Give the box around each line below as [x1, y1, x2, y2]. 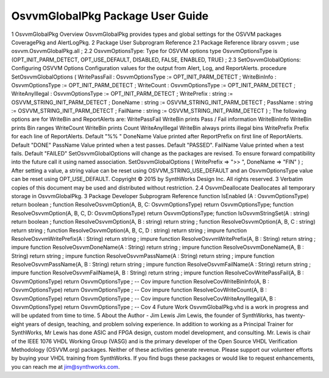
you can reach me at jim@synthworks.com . [11, 363, 120, 370]
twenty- [285, 312, 306, 319]
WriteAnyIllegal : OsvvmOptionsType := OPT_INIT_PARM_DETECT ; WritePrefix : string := [11, 90, 233, 98]
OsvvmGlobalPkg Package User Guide [11, 9, 209, 23]
